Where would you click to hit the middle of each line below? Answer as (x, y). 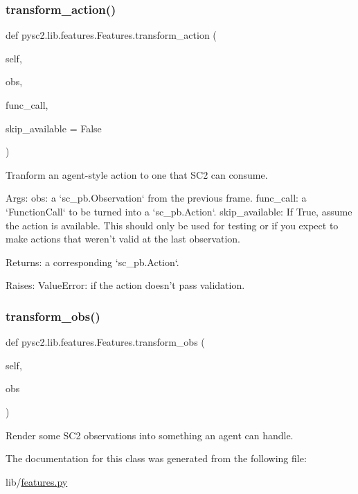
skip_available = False (54, 128)
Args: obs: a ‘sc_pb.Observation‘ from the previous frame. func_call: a (156, 198)
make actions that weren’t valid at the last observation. (123, 239)
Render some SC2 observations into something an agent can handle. (150, 435)
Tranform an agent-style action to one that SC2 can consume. (137, 174)
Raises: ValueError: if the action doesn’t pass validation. (125, 285)
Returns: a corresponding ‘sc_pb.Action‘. (92, 262)
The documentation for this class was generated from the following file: (156, 458)
